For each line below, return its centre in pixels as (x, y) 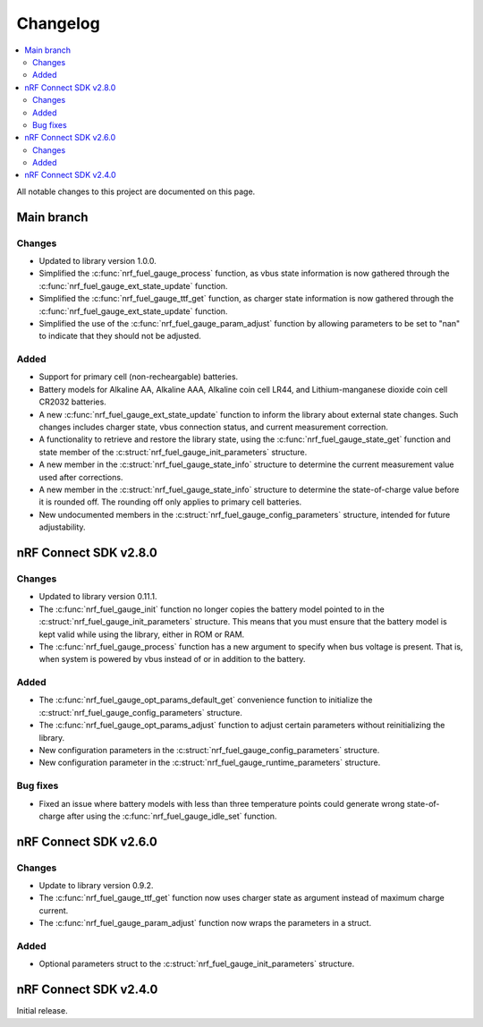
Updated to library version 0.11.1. (98, 597)
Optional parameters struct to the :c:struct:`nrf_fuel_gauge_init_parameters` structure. (197, 964)
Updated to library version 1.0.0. (97, 261)
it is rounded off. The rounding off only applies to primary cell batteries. (170, 502)
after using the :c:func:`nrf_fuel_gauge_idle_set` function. (172, 816)
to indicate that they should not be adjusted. (120, 336)
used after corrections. (81, 477)
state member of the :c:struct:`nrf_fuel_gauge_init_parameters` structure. (173, 452)
